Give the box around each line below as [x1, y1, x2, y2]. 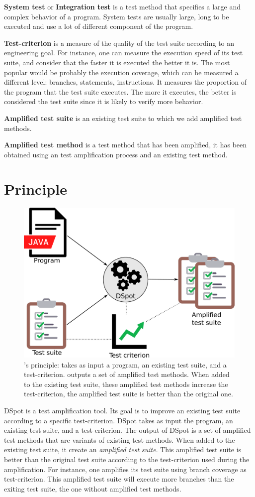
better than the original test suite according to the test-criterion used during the [4, 454, 250, 464]
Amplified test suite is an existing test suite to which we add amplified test [4, 113, 242, 123]
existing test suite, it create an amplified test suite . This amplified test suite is [4, 444, 242, 455]
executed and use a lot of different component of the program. [4, 21, 193, 31]
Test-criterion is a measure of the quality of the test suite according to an [4, 37, 235, 48]
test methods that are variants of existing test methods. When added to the [4, 434, 235, 445]
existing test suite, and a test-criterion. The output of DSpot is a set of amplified [4, 425, 251, 435]
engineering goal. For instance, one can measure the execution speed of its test [4, 47, 243, 58]
